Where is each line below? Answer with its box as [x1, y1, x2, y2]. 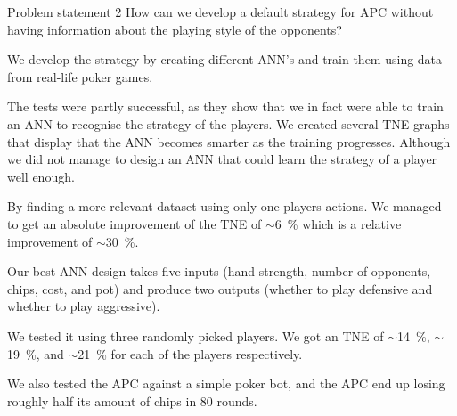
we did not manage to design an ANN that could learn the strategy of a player [7, 150, 437, 168]
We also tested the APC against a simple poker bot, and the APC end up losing [7, 374, 445, 393]
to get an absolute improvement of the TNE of [7, 214, 262, 232]
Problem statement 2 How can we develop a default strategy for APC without [7, 3, 434, 20]
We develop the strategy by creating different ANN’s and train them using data [7, 50, 443, 69]
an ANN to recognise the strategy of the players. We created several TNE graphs [7, 114, 450, 133]
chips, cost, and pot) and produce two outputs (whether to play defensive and [7, 279, 433, 298]
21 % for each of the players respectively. [78, 344, 303, 363]
